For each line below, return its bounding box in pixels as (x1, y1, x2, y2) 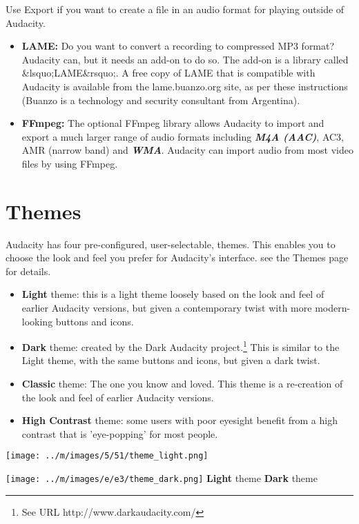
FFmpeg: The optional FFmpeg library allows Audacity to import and (21, 116, 324, 130)
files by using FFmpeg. (21, 156, 118, 170)
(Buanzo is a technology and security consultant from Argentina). (21, 92, 300, 107)
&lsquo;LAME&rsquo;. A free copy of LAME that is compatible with (21, 65, 316, 80)
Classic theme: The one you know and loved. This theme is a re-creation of (21, 376, 343, 391)
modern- (315, 301, 351, 315)
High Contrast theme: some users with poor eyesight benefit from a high (21, 413, 338, 427)
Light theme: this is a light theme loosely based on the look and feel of (21, 287, 324, 301)
